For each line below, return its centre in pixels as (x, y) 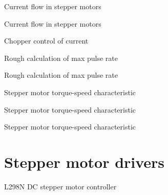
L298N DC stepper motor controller (60, 186)
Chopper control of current (46, 41)
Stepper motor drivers (85, 161)
